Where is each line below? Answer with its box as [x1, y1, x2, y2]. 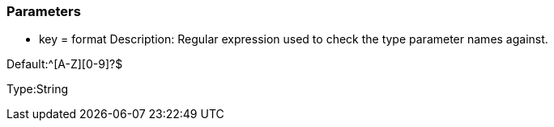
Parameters [6, 3, 81, 19]
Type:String [6, 82, 69, 96]
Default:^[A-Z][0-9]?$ [6, 57, 123, 72]
